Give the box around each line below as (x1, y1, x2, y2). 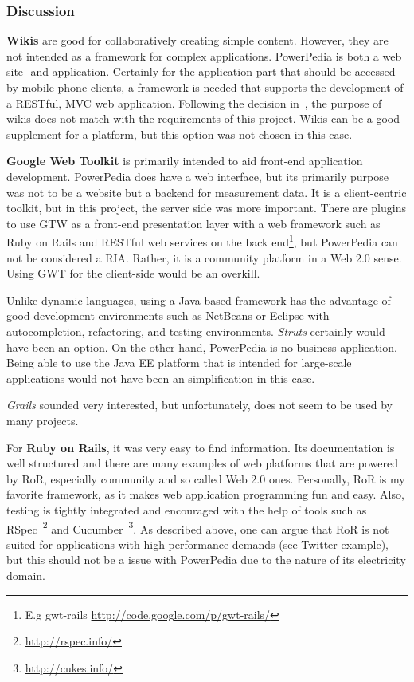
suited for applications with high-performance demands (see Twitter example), (6, 535, 389, 552)
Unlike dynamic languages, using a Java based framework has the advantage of (6, 291, 391, 308)
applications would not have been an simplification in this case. (6, 369, 315, 386)
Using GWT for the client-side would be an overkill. (6, 265, 260, 282)
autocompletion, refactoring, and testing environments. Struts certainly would (6, 322, 385, 339)
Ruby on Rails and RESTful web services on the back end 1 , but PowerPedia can (6, 231, 398, 250)
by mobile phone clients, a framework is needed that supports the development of (6, 79, 404, 95)
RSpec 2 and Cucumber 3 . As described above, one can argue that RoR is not (6, 518, 389, 537)
